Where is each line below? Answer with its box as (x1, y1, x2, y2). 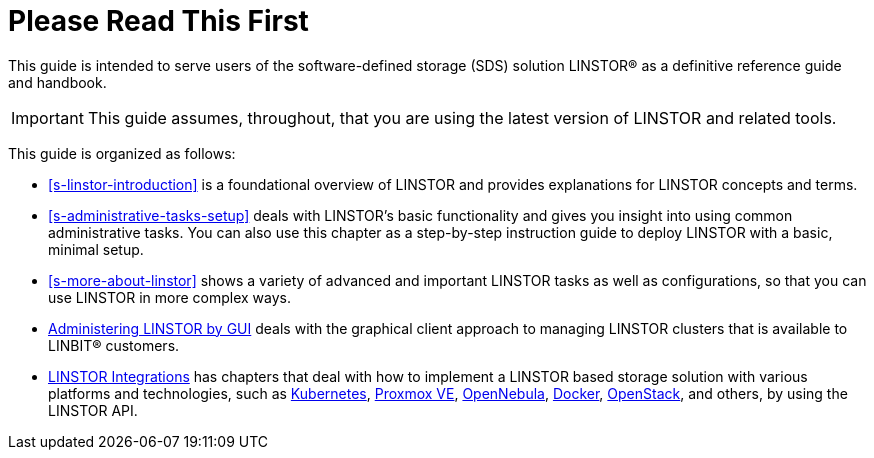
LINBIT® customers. (48, 336, 180, 354)
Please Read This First (8, 4, 309, 38)
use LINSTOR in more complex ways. (48, 288, 292, 306)
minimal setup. (48, 240, 144, 258)
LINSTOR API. (48, 401, 138, 419)
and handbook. (8, 73, 107, 91)
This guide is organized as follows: (8, 144, 236, 162)
